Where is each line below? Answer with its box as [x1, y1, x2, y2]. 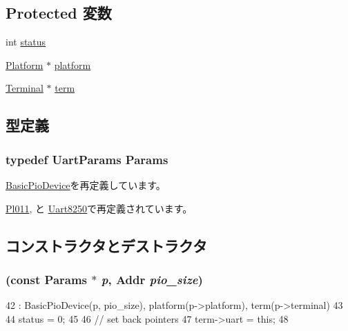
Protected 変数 [6, 2, 112, 23]
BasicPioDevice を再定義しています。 [6, 177, 166, 192]
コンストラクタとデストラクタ [6, 234, 207, 256]
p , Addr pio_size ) [101, 270, 203, 288]
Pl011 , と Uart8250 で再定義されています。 [6, 201, 193, 215]
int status [6, 34, 46, 49]
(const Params [6, 270, 88, 288]
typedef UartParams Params [6, 150, 168, 168]
